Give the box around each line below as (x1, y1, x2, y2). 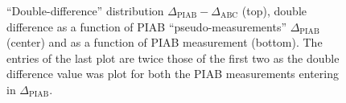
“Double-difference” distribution (6, 2, 164, 19)
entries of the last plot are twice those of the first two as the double (6, 49, 340, 66)
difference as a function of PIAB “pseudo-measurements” (6, 18, 287, 35)
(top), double (241, 2, 307, 19)
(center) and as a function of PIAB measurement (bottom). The (6, 34, 323, 51)
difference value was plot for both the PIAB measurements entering (6, 65, 339, 82)
